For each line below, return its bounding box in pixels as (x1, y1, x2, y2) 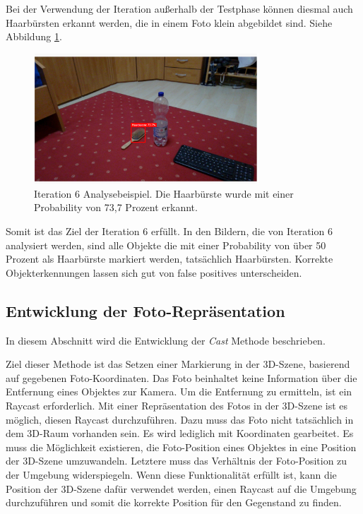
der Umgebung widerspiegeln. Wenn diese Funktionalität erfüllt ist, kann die (6, 467, 337, 482)
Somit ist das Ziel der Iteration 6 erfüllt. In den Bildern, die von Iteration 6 (6, 224, 333, 239)
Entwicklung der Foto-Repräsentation (6, 299, 285, 321)
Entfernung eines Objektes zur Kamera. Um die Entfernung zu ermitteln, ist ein (6, 384, 352, 399)
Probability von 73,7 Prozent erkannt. (34, 200, 198, 215)
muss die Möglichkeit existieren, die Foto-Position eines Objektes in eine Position (6, 439, 357, 454)
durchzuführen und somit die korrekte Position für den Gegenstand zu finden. (6, 495, 342, 510)
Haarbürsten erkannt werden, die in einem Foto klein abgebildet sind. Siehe (6, 15, 333, 30)
